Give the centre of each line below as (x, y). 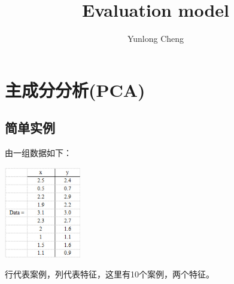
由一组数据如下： (38, 153)
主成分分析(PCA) (75, 89)
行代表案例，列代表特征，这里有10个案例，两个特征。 (110, 274)
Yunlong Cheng (156, 39)
